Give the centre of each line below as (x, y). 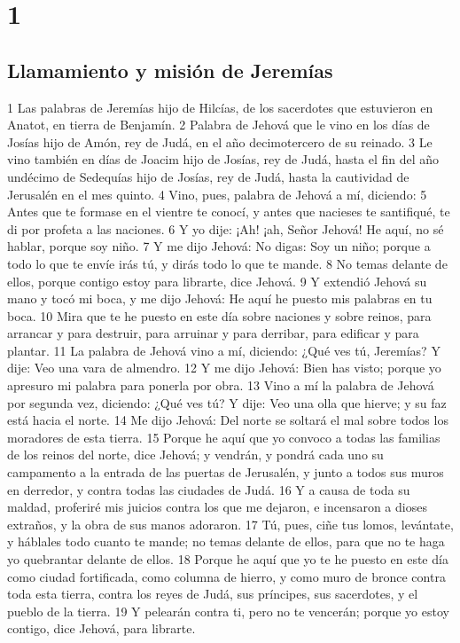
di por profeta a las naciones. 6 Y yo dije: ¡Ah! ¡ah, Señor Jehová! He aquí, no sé (226, 228)
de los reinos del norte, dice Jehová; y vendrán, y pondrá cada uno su (195, 455)
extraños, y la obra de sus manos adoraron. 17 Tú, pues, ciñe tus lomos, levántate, (230, 524)
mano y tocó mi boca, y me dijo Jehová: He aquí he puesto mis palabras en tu (220, 298)
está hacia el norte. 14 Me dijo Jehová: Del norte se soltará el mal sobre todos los (228, 420)
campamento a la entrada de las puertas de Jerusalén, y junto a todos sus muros (226, 472)
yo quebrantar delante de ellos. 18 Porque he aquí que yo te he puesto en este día (228, 559)
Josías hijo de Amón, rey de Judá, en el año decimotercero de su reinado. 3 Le (220, 141)
